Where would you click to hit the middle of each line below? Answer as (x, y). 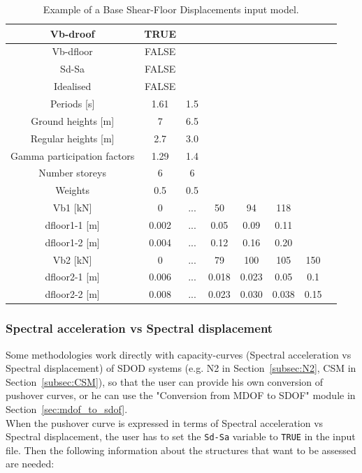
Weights (72, 190)
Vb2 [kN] (72, 259)
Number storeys (72, 173)
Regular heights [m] (72, 138)
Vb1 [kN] (72, 208)
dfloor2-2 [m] (72, 294)
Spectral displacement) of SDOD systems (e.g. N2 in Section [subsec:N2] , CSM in (181, 368)
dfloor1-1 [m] (72, 224)
